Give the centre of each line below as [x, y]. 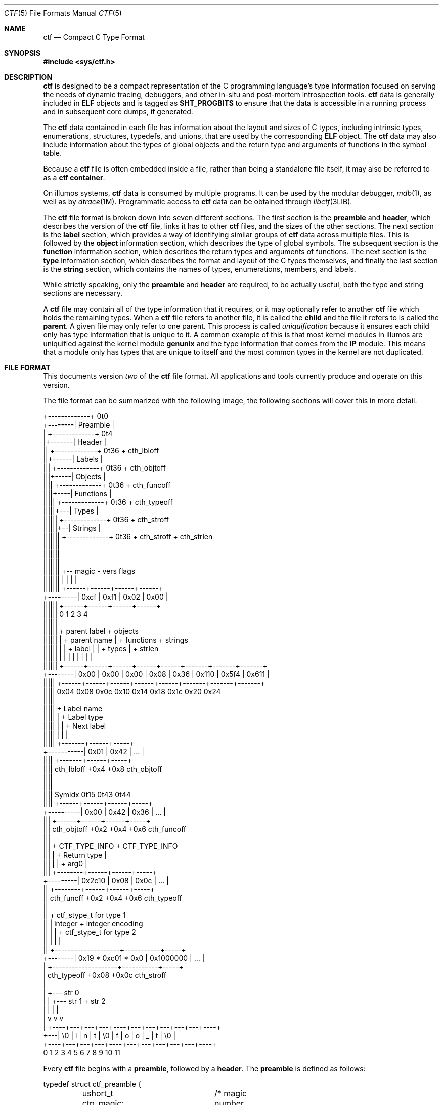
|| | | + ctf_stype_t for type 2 [90, 932]
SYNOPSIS [23, 53]
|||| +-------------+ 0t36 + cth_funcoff [107, 485]
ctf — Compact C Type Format [94, 37]
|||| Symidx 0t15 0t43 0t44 [87, 795]
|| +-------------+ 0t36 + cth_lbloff [101, 451]
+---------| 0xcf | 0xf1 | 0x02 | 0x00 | [106, 597]
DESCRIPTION [28, 77]
